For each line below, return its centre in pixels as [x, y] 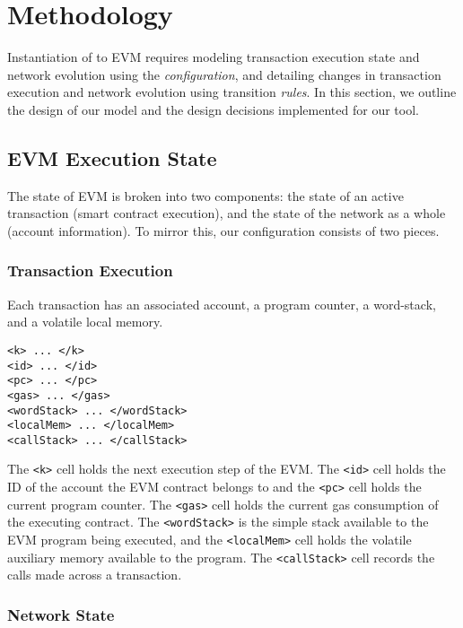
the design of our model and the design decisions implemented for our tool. [213, 109]
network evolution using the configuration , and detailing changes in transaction [224, 74]
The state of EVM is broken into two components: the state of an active [205, 195]
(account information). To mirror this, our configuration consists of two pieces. [223, 230]
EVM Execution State [112, 157]
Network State [61, 614]
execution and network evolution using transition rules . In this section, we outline [232, 92]
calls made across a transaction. [95, 575]
